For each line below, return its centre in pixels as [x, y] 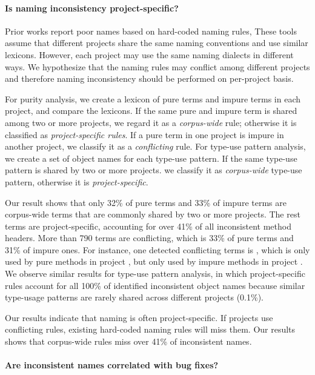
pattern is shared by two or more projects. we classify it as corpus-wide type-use [154, 170]
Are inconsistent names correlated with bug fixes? [112, 365]
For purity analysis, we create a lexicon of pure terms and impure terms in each [153, 98]
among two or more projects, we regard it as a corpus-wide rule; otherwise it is [151, 122]
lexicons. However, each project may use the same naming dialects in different [149, 54]
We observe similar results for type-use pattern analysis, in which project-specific [155, 274]
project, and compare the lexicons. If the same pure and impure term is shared [151, 111]
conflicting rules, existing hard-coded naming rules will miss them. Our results [150, 329]
